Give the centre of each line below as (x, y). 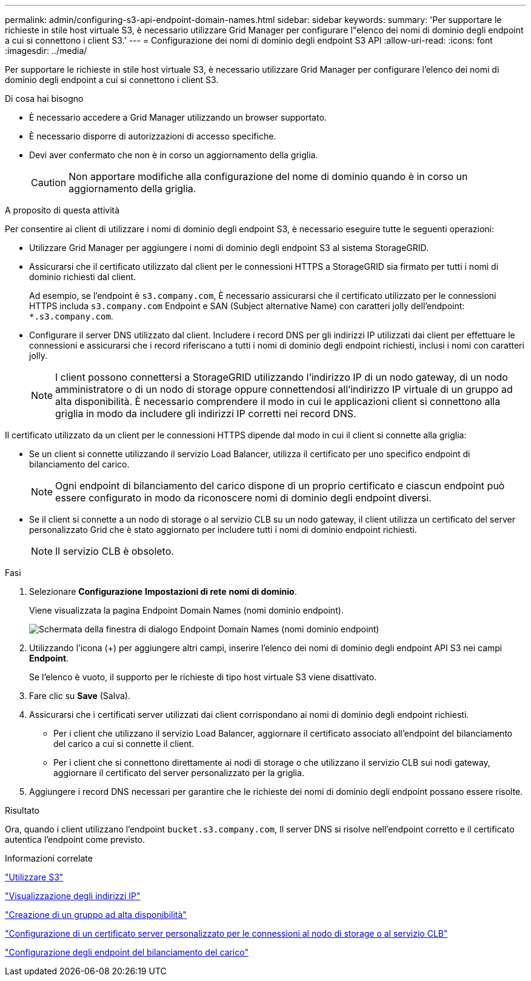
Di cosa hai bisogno (44, 99)
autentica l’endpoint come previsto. (75, 839)
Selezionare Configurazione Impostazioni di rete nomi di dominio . (163, 591)
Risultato (22, 810)
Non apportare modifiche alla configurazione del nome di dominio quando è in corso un (268, 176)
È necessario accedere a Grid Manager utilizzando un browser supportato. (178, 117)
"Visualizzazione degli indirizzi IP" (73, 896)
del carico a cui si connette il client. (124, 744)
